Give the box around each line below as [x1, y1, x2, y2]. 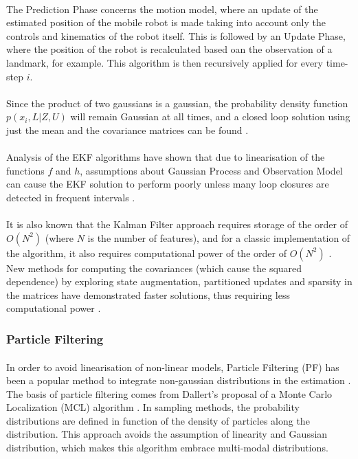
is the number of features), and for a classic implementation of [87, 230, 350, 245]
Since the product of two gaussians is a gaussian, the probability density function [6, 96, 348, 110]
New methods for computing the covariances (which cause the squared [6, 260, 302, 275]
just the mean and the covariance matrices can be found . [6, 122, 249, 137]
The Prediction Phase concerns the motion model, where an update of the [6, 1, 318, 16]
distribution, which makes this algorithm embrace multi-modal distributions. [6, 440, 328, 455]
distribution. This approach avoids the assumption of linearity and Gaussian [6, 427, 328, 441]
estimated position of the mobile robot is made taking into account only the [6, 15, 326, 30]
